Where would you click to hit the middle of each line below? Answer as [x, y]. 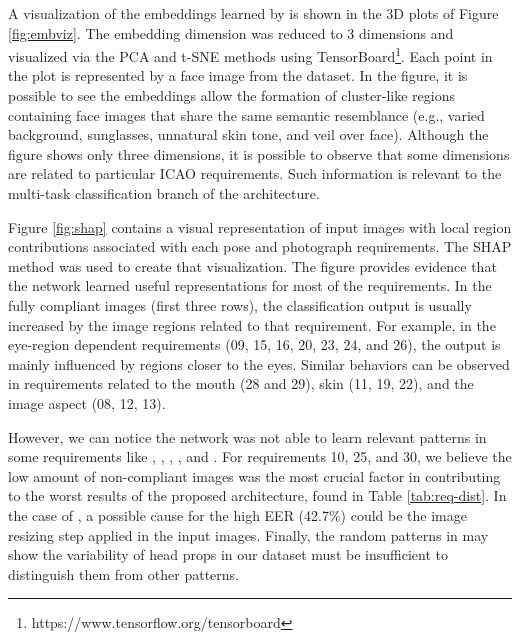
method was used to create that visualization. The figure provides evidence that [252, 265]
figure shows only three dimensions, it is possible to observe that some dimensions [259, 153]
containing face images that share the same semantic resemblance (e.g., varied [246, 114]
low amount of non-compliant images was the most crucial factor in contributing [254, 475]
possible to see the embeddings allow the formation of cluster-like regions [231, 95]
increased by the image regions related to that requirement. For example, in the [252, 324]
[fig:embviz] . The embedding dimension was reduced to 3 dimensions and [231, 32]
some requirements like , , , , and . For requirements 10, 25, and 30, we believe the [260, 456]
